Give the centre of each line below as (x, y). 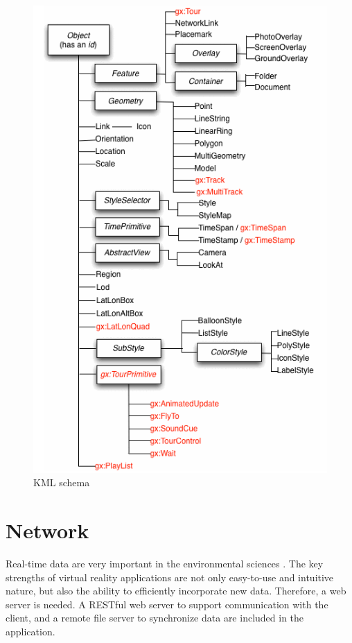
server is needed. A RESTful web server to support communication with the (167, 604)
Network (47, 530)
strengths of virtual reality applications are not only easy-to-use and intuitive (170, 577)
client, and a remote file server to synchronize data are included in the (155, 618)
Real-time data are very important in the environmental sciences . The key (165, 563)
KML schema (62, 482)
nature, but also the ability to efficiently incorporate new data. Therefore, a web (176, 591)
